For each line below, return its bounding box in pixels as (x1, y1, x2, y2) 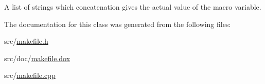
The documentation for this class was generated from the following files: (4, 18, 231, 29)
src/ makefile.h (4, 36, 48, 46)
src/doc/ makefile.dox (4, 52, 70, 63)
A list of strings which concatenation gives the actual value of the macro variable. (4, 2, 261, 12)
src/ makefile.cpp (4, 70, 56, 80)
